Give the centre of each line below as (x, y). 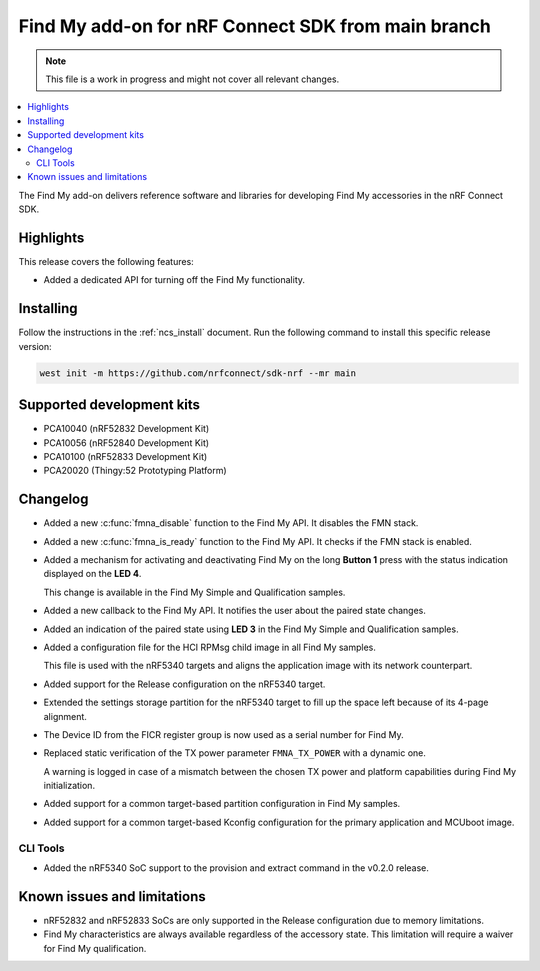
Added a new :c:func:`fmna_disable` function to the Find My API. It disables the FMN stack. (231, 523)
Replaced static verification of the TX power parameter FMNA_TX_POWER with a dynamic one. (235, 753)
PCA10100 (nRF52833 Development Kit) (125, 456)
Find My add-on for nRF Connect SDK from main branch (255, 26)
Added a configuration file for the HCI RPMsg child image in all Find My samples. (210, 647)
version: (35, 346)
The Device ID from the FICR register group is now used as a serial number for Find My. (223, 734)
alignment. (65, 716)
